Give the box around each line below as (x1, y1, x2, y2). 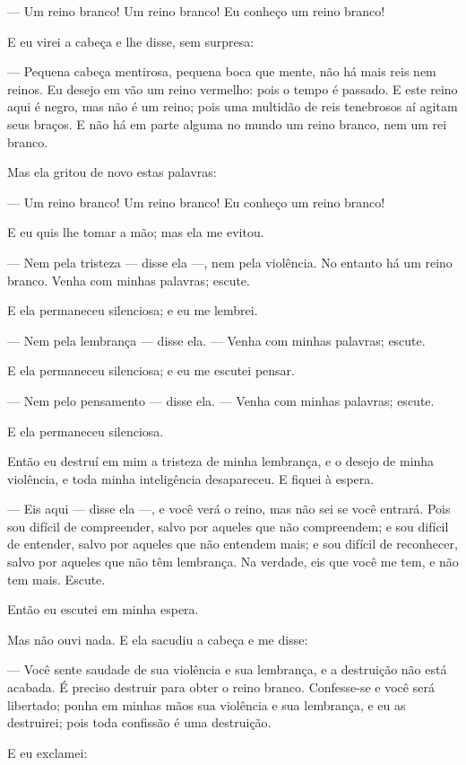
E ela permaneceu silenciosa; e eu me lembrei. (7, 301, 258, 320)
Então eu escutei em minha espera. (7, 600, 199, 619)
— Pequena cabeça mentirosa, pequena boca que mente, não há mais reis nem (7, 62, 436, 81)
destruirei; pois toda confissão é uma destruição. (7, 713, 272, 732)
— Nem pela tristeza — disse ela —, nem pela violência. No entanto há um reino (7, 252, 453, 271)
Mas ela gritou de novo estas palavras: (7, 163, 217, 181)
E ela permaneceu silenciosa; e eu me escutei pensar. (7, 361, 295, 380)
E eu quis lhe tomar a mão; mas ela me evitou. (7, 223, 264, 242)
